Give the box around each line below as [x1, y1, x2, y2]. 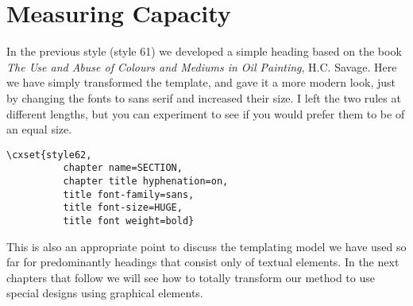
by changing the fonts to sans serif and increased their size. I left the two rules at [6, 89, 401, 106]
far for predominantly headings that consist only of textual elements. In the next [6, 254, 399, 270]
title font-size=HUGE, [63, 202, 183, 214]
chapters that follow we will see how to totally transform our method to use [6, 269, 375, 285]
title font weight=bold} [63, 215, 195, 227]
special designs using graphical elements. [6, 285, 203, 301]
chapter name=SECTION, [63, 162, 183, 174]
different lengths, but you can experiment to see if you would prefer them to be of [6, 105, 405, 122]
